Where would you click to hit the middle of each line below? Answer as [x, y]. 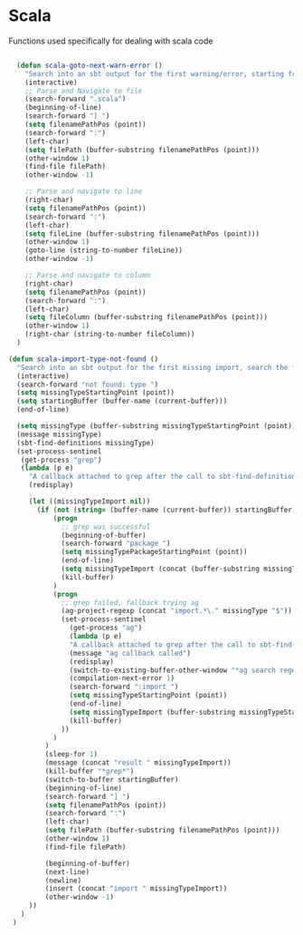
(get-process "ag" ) [106, 628]
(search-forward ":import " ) [124, 687]
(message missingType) [59, 434]
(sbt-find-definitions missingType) [85, 443]
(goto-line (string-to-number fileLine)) [104, 250]
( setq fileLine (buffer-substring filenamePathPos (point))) [142, 234]
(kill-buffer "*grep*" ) [90, 772]
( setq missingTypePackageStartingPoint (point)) [154, 552]
